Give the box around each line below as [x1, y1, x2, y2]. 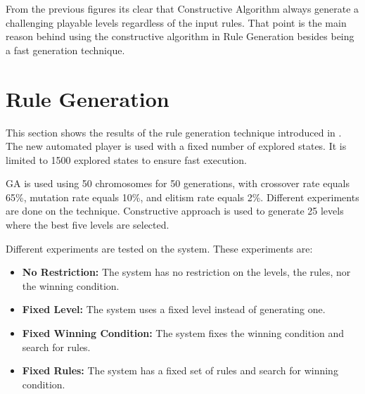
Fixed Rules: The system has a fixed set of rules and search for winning [22, 363, 338, 378]
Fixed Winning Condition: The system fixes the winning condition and [22, 326, 345, 341]
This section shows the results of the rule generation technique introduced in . [6, 125, 342, 139]
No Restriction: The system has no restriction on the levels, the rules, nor [22, 265, 351, 279]
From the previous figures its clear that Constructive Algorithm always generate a [6, 1, 359, 15]
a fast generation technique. [6, 42, 125, 57]
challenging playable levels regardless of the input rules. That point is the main [6, 15, 347, 30]
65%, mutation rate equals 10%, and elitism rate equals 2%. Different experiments [6, 189, 359, 204]
